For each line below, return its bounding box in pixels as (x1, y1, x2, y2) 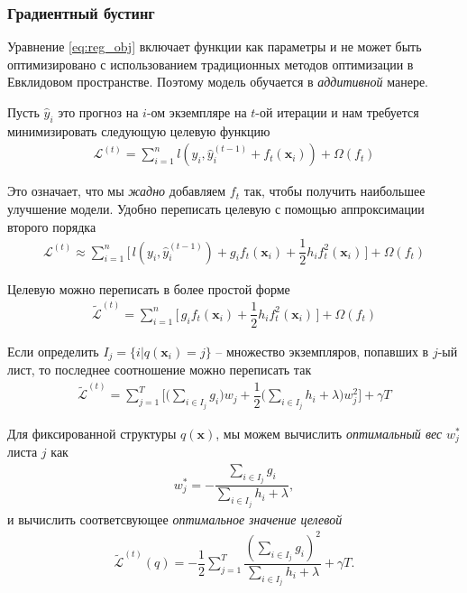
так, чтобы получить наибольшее (243, 181, 426, 200)
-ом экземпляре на (146, 103, 247, 121)
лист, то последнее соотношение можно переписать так (7, 360, 312, 379)
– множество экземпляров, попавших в (215, 341, 429, 360)
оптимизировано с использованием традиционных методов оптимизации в (7, 54, 414, 73)
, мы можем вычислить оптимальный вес (215, 423, 443, 442)
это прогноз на (58, 103, 139, 121)
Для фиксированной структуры (7, 423, 177, 442)
